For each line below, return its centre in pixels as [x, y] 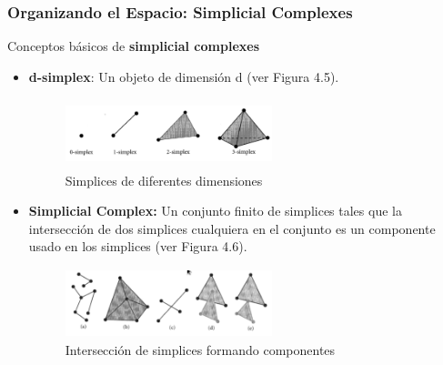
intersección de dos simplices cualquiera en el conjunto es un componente [232, 228]
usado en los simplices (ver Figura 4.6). [138, 246]
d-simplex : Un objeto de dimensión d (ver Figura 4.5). [184, 76]
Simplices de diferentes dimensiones [164, 180]
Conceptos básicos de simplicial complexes [134, 46]
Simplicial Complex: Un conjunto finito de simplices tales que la [215, 211]
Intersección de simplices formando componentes [200, 350]
